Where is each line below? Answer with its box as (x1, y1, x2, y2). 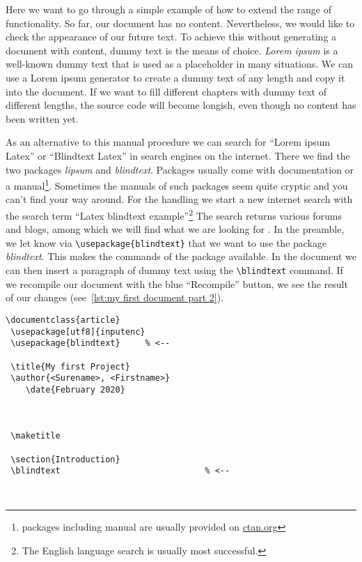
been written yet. (6, 111, 79, 126)
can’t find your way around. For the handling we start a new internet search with (6, 192, 353, 206)
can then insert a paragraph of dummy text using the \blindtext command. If (6, 263, 343, 278)
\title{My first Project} (10, 361, 130, 372)
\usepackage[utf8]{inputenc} (10, 326, 145, 337)
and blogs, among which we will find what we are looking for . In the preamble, (6, 222, 345, 236)
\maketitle (10, 431, 61, 441)
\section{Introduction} (10, 454, 120, 464)
